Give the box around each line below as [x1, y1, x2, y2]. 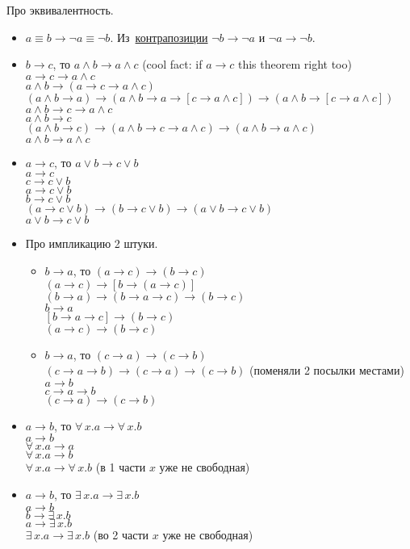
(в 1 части [95, 459, 146, 476]
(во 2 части [93, 526, 149, 543]
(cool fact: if [142, 56, 203, 73]
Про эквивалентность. [6, 2, 114, 18]
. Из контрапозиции [110, 28, 208, 45]
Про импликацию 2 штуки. [25, 235, 158, 252]
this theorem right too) [237, 56, 352, 73]
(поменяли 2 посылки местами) [249, 362, 404, 379]
